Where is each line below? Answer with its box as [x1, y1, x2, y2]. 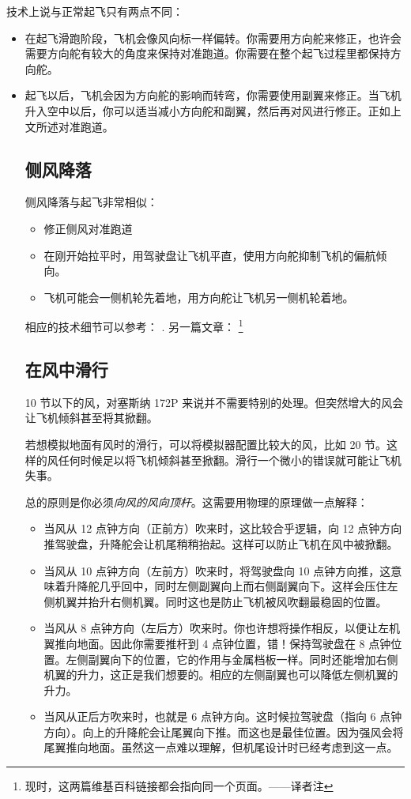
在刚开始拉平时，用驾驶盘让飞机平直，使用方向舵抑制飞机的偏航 [43, 247, 376, 263]
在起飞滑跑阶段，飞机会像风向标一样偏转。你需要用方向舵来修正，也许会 [25, 29, 402, 46]
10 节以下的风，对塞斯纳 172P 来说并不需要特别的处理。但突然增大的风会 [25, 394, 404, 410]
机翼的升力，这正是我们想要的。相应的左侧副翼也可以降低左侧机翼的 [43, 666, 398, 683]
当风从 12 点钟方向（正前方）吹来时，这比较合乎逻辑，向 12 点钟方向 [43, 520, 402, 537]
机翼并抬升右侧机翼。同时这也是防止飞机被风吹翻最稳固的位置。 [55, 593, 387, 609]
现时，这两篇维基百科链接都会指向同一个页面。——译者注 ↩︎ [25, 778, 334, 794]
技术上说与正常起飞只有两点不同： [6, 3, 183, 19]
